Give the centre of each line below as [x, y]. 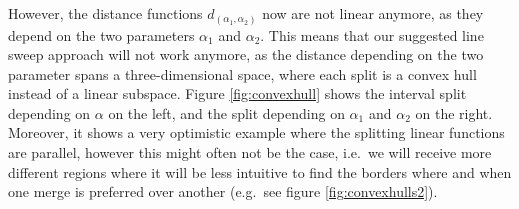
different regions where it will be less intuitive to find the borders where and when [260, 171]
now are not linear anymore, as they [373, 13]
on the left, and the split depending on [226, 112]
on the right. [454, 112]
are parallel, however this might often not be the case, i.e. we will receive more [250, 152]
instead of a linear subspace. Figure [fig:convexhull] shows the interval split [237, 93]
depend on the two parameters [101, 34]
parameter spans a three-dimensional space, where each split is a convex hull [242, 73]
